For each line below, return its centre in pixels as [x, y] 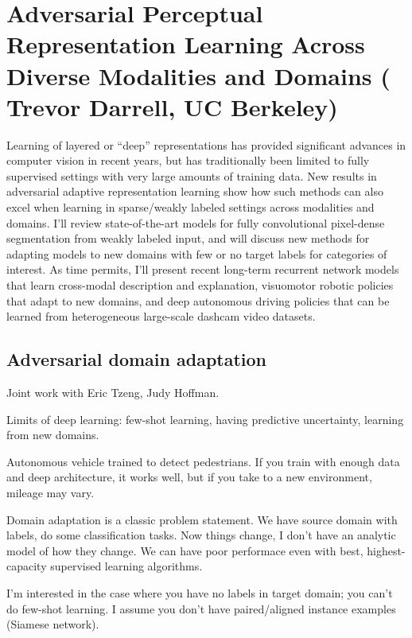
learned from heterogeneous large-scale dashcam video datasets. [161, 316]
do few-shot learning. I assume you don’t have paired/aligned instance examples [201, 608]
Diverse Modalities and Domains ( [198, 75]
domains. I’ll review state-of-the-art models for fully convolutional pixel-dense [196, 222]
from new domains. [53, 435]
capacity [27, 566]
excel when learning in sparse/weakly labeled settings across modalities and [190, 207]
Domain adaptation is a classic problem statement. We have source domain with [202, 519]
